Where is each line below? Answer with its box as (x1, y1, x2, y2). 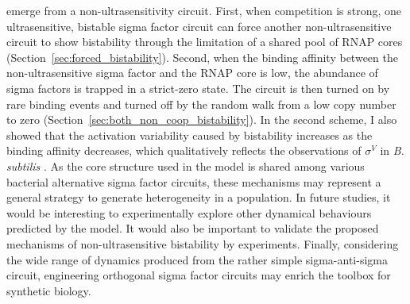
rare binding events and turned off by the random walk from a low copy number (6, 95, 396, 112)
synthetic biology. (6, 282, 91, 298)
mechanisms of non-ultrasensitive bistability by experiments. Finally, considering (6, 235, 399, 252)
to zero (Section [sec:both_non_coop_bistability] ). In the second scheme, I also (6, 111, 397, 128)
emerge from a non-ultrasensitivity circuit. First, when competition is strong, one (6, 2, 402, 18)
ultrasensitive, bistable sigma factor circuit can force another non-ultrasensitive (6, 17, 392, 34)
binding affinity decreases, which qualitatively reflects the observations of (6, 142, 362, 159)
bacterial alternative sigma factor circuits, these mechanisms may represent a (6, 173, 381, 190)
